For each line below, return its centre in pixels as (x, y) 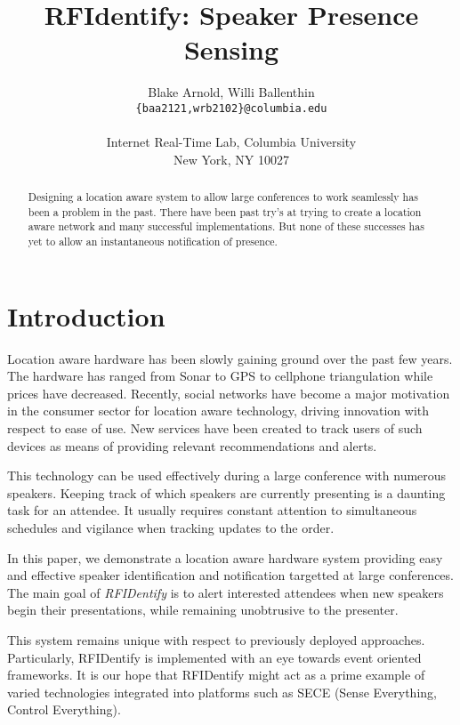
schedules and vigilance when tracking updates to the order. (171, 528)
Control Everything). (64, 709)
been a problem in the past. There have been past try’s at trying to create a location (225, 211)
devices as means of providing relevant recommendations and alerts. (192, 445)
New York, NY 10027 (231, 159)
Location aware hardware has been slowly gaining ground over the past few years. (230, 358)
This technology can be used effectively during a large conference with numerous (227, 475)
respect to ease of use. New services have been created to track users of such (215, 428)
